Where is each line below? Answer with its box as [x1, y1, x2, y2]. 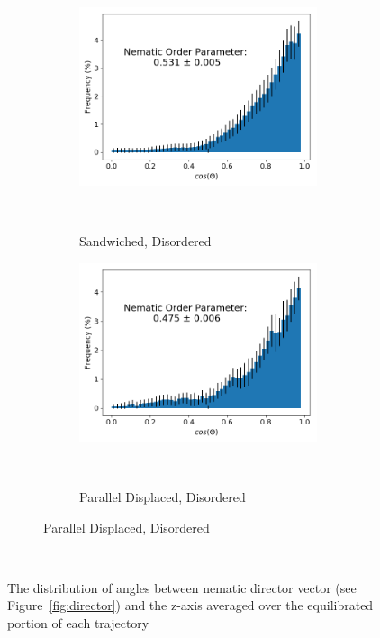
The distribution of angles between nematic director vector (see [7, 578, 357, 597]
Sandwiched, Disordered [79, 232, 212, 251]
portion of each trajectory [7, 613, 149, 632]
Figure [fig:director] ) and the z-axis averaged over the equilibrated [7, 596, 374, 615]
